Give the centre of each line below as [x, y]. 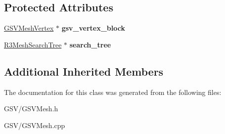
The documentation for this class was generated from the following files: [113, 92]
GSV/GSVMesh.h [31, 109]
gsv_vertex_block [93, 28]
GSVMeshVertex [29, 28]
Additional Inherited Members [84, 71]
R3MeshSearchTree [33, 44]
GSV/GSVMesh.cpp [35, 125]
